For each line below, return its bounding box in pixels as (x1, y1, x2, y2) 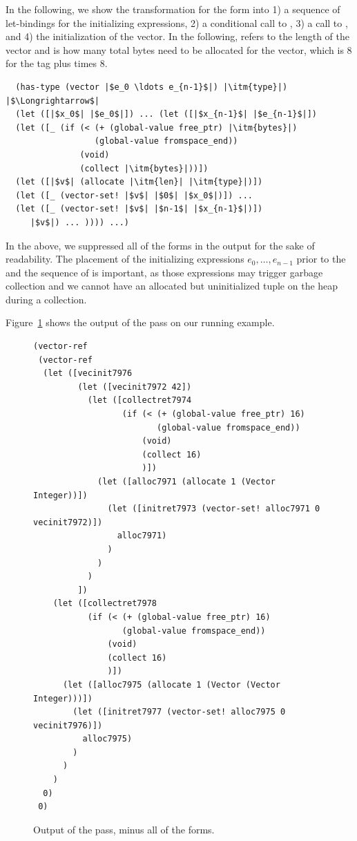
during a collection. (6, 292, 87, 306)
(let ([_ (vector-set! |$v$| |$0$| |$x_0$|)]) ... (15, 190, 253, 200)
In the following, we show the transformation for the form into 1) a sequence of (6, 2, 340, 16)
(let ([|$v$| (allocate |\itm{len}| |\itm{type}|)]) (15, 177, 263, 187)
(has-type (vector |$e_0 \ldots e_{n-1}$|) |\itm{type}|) (15, 82, 288, 92)
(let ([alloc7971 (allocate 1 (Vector (97, 477, 276, 486)
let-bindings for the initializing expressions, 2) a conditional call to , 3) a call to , (6, 15, 348, 30)
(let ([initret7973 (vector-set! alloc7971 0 (107, 504, 320, 514)
